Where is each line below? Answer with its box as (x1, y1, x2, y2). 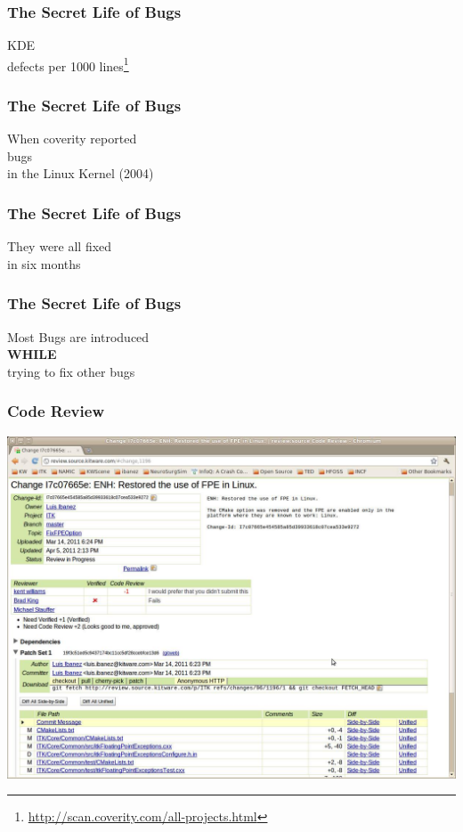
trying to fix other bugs (7, 362, 135, 380)
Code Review (7, 400, 104, 422)
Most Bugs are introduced (7, 327, 150, 346)
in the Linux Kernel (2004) (7, 164, 154, 183)
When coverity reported (7, 129, 137, 148)
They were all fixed (7, 237, 112, 256)
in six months (7, 254, 81, 273)
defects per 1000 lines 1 (7, 53, 129, 75)
